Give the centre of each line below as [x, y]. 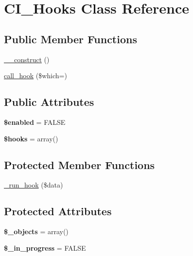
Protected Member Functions [79, 164]
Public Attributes [49, 102]
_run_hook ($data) [34, 185]
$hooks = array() [31, 138]
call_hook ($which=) [35, 76]
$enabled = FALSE [35, 122]
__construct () [27, 59]
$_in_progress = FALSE [45, 247]
